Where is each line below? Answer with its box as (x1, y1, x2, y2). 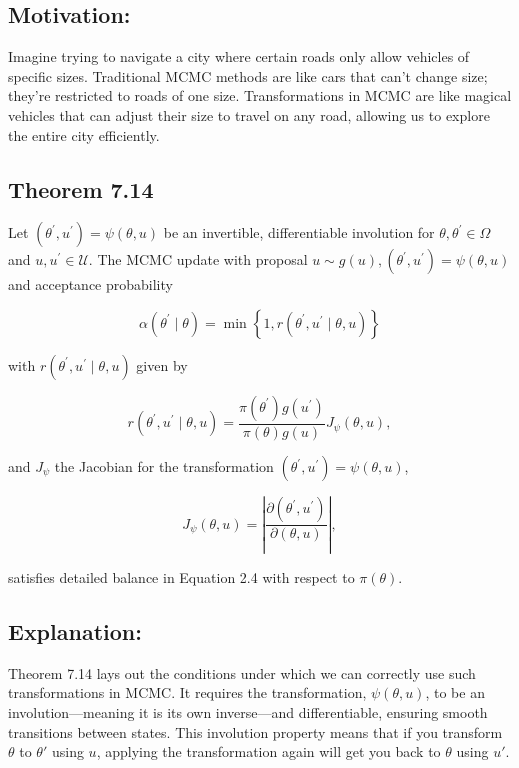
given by (136, 354, 188, 375)
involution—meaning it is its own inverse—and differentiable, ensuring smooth (8, 702, 488, 723)
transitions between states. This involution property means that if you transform (8, 721, 503, 742)
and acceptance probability (8, 274, 173, 295)
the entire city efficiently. (8, 124, 160, 145)
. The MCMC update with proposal (88, 249, 308, 270)
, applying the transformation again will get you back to (96, 741, 441, 762)
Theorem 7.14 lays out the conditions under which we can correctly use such (8, 662, 476, 683)
